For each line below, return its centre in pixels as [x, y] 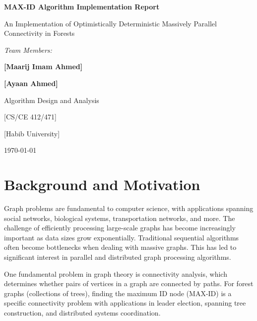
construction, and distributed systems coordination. [82, 313]
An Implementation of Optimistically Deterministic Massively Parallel [110, 23]
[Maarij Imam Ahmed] [43, 66]
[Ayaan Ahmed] [31, 83]
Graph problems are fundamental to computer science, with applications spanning [129, 208]
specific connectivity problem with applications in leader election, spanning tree [125, 303]
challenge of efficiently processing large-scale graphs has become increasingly [120, 228]
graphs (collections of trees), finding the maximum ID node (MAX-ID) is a [118, 293]
